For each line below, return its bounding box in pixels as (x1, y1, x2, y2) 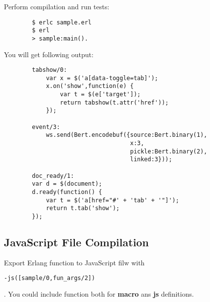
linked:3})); (130, 156, 172, 163)
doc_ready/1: (32, 172, 74, 179)
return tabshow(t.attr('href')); (60, 99, 169, 106)
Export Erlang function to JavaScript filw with (4, 257, 145, 267)
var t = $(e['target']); (60, 91, 141, 98)
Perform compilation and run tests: (4, 1, 110, 11)
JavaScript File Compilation (4, 235, 149, 250)
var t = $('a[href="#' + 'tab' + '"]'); (46, 196, 179, 204)
